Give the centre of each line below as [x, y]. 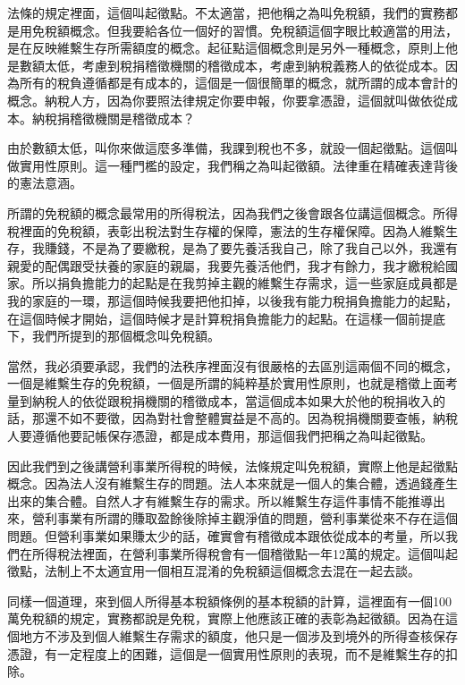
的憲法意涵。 [45, 183]
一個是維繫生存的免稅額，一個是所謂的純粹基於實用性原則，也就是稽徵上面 [226, 383]
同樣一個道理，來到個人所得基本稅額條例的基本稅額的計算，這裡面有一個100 [229, 600]
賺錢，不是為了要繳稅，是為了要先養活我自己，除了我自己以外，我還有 [251, 248]
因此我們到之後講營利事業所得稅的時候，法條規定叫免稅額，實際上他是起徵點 [232, 465]
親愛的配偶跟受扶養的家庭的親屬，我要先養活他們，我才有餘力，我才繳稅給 [226, 265]
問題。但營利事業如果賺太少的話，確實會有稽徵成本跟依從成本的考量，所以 [226, 536]
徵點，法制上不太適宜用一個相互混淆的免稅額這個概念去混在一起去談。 [214, 571]
